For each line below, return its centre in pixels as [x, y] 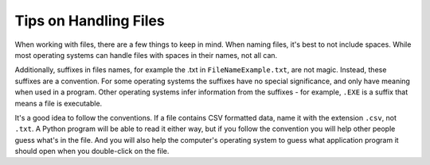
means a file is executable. [59, 103]
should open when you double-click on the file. [92, 152]
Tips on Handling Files [90, 21]
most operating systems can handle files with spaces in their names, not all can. [146, 55]
